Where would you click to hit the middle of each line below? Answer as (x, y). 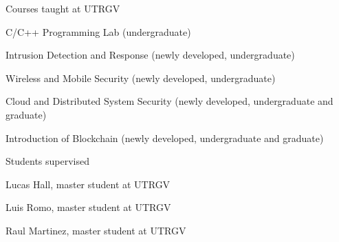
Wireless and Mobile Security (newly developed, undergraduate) (141, 78)
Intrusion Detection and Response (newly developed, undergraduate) (150, 55)
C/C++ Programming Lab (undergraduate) (98, 31)
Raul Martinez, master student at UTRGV (96, 230)
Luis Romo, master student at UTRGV (88, 207)
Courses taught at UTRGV (63, 8)
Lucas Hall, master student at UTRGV (88, 184)
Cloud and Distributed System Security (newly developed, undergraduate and (169, 101)
